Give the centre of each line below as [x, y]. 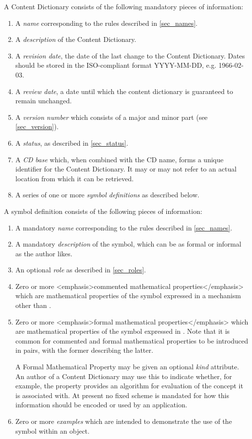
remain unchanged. [44, 101]
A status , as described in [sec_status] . [72, 143]
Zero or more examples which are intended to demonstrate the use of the [124, 421]
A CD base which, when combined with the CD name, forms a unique [119, 159]
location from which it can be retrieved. [74, 178]
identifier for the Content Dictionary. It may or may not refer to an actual [126, 169]
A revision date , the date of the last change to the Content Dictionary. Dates [130, 55]
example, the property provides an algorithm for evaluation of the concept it [129, 386]
